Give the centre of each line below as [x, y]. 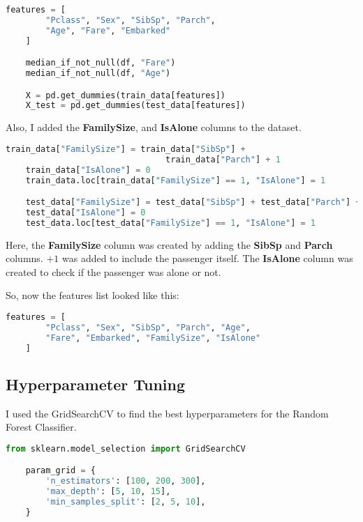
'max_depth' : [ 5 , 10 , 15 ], [108, 492]
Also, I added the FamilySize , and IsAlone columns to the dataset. [154, 127]
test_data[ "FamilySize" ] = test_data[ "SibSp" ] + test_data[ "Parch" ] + [193, 202]
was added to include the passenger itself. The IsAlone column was [207, 258]
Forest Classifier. [41, 427]
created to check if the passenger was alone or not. [113, 271]
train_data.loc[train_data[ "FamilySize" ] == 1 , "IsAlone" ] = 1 [176, 180]
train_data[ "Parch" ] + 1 [223, 159]
